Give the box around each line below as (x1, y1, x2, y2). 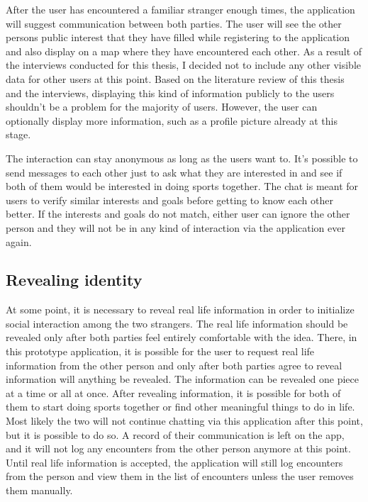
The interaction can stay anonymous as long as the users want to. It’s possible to (6, 150, 358, 165)
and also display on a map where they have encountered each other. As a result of (6, 43, 362, 58)
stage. (6, 127, 31, 142)
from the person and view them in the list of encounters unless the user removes (6, 469, 354, 484)
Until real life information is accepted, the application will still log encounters (6, 454, 343, 469)
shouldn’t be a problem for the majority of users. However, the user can (6, 99, 318, 114)
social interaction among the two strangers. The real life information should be (6, 316, 348, 330)
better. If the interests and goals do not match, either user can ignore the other (6, 206, 350, 221)
